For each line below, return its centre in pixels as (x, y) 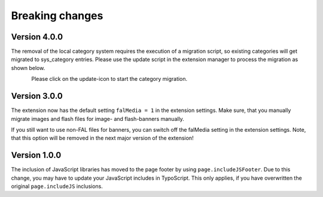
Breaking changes (57, 16)
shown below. (28, 68)
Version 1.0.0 (36, 155)
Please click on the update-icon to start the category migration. (109, 79)
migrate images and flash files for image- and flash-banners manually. (98, 119)
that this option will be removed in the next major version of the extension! (102, 138)
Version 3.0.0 (37, 96)
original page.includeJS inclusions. (57, 186)
